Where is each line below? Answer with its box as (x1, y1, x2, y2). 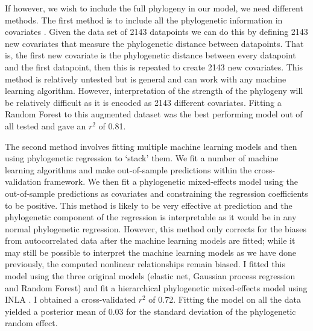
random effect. (5, 317, 58, 329)
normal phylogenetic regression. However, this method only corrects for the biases (5, 222, 307, 235)
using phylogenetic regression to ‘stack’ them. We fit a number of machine (5, 152, 279, 164)
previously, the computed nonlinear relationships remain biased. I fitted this (5, 258, 285, 270)
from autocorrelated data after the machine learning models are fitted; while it (5, 234, 296, 247)
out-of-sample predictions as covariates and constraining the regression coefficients (5, 187, 308, 199)
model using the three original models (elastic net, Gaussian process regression (5, 270, 296, 282)
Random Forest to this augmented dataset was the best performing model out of (5, 108, 303, 120)
